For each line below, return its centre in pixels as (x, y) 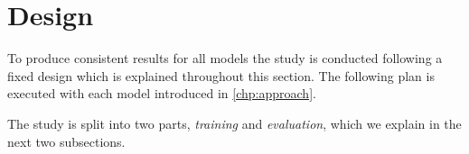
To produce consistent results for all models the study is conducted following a (225, 58)
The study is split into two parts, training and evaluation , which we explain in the (234, 123)
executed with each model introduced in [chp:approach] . (162, 93)
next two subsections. (66, 141)
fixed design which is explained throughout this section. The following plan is (221, 75)
